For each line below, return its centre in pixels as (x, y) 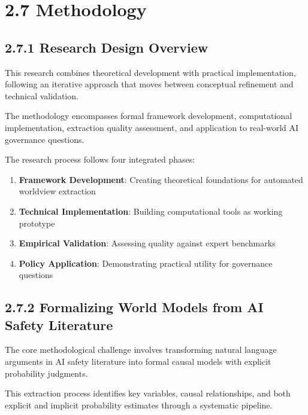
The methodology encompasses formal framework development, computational (149, 116)
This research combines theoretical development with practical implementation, (150, 72)
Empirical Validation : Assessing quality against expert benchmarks (147, 243)
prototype (37, 223)
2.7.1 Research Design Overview (107, 47)
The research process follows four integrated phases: (100, 159)
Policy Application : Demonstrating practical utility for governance (146, 263)
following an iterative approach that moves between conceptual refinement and (149, 84)
